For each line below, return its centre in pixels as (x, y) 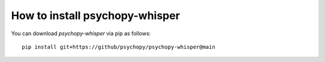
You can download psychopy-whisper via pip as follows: (81, 33)
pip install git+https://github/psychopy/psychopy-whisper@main (119, 47)
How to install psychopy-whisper (96, 15)
